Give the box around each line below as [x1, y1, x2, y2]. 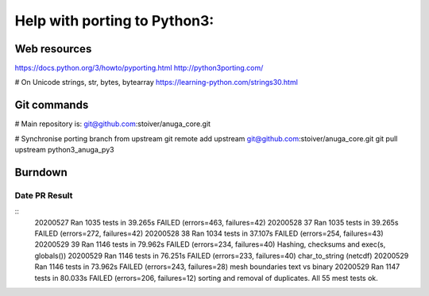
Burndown [14, 165, 68, 179]
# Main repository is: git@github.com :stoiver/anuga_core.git [14, 119, 211, 129]
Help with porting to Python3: [14, 12, 214, 29]
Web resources [14, 42, 92, 56]
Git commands [14, 98, 89, 112]
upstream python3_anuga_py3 [14, 145, 114, 155]
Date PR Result [14, 190, 73, 201]
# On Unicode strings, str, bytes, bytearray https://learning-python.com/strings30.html [14, 78, 298, 87]
